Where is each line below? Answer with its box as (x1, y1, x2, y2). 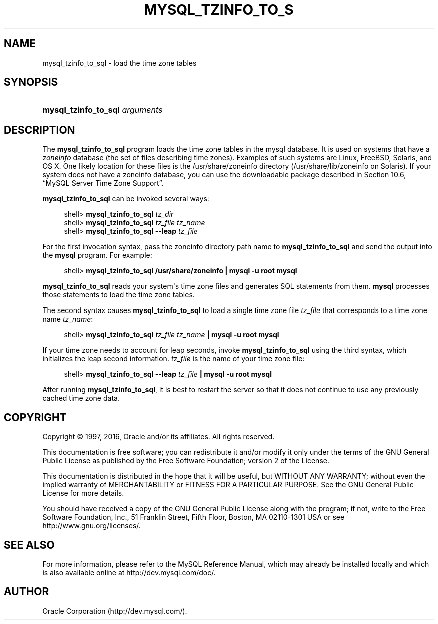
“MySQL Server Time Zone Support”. (42, 179, 164, 188)
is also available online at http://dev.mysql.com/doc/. (42, 568, 216, 577)
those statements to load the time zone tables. (42, 290, 195, 299)
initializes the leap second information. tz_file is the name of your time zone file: (42, 354, 305, 363)
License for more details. (42, 489, 124, 498)
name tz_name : (42, 315, 93, 324)
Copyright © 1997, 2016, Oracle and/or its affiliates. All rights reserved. (42, 432, 275, 441)
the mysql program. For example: (42, 251, 152, 260)
